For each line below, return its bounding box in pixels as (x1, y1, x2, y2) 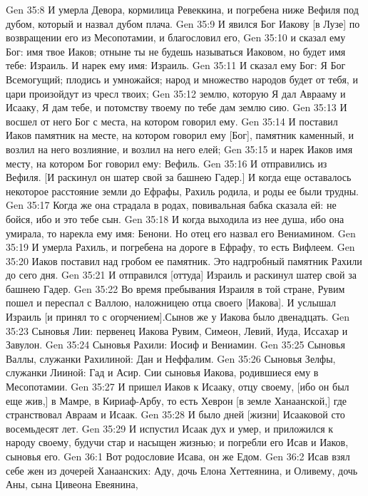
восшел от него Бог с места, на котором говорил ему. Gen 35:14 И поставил (6, 113, 338, 128)
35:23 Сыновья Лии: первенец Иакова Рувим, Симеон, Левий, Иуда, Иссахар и (6, 323, 348, 338)
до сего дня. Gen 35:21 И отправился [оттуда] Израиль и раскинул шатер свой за (6, 267, 357, 282)
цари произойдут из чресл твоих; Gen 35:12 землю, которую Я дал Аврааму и (6, 86, 346, 100)
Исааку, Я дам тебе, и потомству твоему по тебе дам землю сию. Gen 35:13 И (6, 100, 347, 115)
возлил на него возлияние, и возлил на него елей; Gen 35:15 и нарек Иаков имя (6, 141, 353, 156)
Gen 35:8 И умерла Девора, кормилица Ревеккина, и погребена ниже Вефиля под (6, 2, 359, 16)
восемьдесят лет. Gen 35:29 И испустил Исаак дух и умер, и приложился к (6, 420, 334, 435)
